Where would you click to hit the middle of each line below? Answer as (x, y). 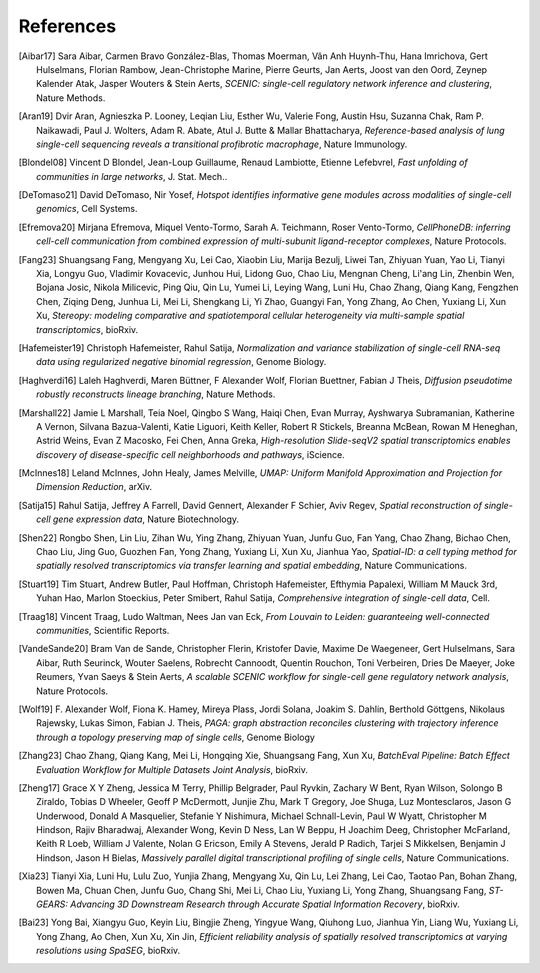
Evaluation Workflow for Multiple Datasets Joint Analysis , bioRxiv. (172, 769)
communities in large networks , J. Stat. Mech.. (132, 176)
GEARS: (52, 904)
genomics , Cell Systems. (87, 209)
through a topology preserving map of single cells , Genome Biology (175, 737)
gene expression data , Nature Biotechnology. (146, 519)
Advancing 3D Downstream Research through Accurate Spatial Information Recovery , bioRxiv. (265, 904)
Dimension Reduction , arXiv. (94, 487)
